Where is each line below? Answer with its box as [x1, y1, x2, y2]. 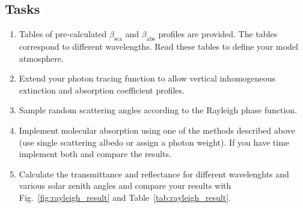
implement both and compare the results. [19, 147, 171, 160]
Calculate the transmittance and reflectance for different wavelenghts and [19, 167, 289, 180]
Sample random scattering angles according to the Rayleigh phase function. [19, 104, 297, 116]
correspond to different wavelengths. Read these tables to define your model [19, 40, 298, 52]
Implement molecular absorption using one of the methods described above [19, 123, 295, 136]
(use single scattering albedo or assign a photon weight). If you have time [19, 135, 290, 148]
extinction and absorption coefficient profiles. [19, 83, 185, 96]
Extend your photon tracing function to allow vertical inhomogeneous [19, 72, 276, 85]
